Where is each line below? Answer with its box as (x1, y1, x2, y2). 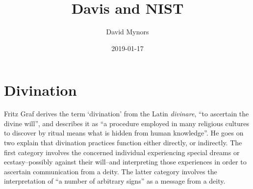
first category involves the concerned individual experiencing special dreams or (4, 147, 240, 157)
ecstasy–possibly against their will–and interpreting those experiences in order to (4, 157, 247, 167)
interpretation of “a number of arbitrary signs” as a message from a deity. (4, 176, 226, 186)
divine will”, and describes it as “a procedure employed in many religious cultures (4, 118, 249, 128)
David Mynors (106, 27, 149, 37)
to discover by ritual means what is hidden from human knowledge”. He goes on (4, 128, 244, 138)
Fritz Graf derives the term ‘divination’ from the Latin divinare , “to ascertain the (4, 108, 249, 119)
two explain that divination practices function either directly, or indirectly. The (4, 137, 242, 148)
